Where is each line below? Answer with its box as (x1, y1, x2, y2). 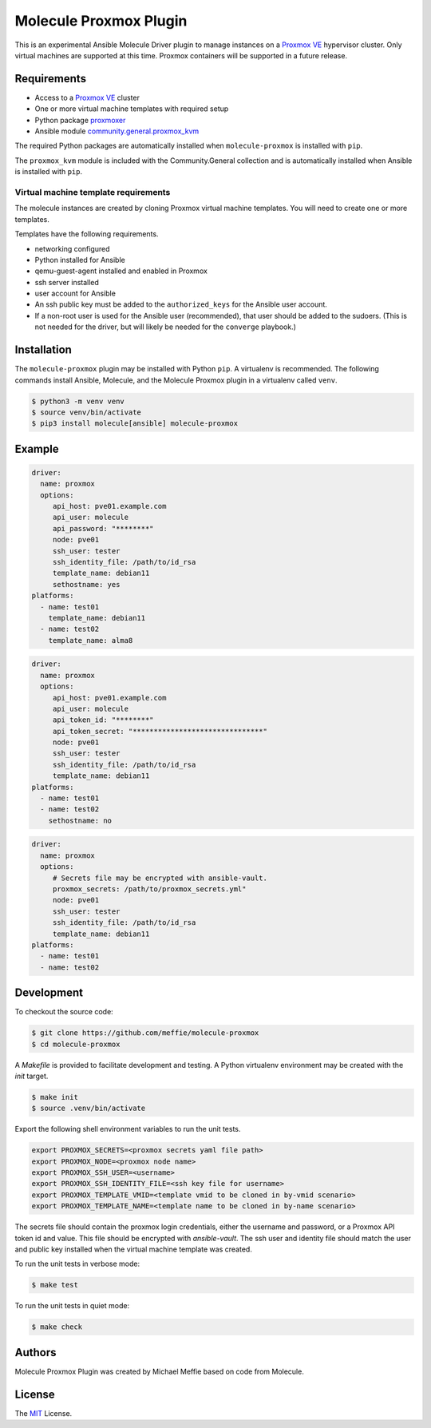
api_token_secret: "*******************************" (52, 727, 267, 736)
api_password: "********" (52, 524, 155, 533)
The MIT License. (14, 1408, 73, 1418)
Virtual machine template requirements (14, 186, 171, 197)
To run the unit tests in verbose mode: (14, 1259, 140, 1269)
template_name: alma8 (48, 636, 133, 645)
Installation (14, 343, 72, 357)
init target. (14, 1071, 49, 1081)
